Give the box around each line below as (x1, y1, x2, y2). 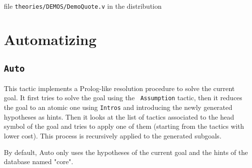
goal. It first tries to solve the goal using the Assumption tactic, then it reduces (4, 92, 242, 103)
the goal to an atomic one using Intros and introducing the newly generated (4, 102, 233, 112)
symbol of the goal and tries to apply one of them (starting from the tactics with (4, 121, 244, 131)
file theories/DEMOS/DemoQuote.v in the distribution (4, 1, 162, 11)
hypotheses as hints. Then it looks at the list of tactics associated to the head (4, 111, 235, 122)
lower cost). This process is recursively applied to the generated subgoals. (4, 130, 221, 140)
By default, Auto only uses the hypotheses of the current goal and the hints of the (4, 147, 248, 157)
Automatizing (4, 29, 97, 49)
